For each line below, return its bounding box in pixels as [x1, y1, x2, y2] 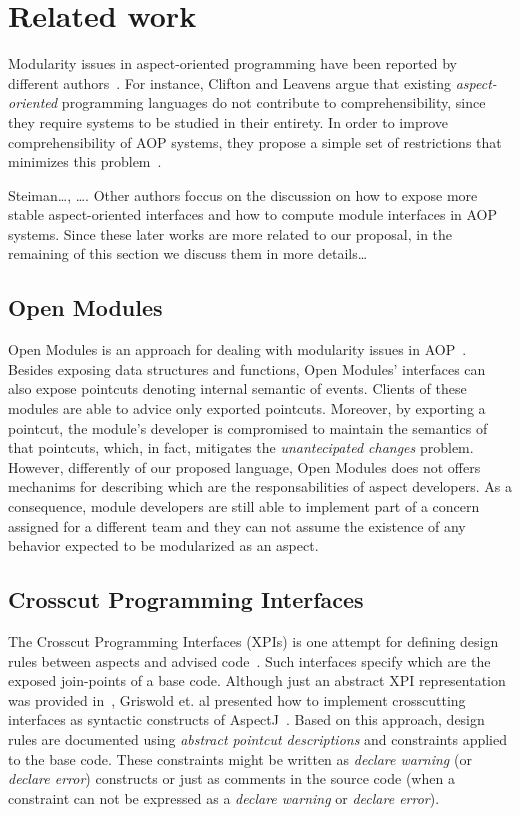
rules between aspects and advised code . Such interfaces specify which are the [8, 650, 491, 671]
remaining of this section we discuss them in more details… [8, 243, 368, 264]
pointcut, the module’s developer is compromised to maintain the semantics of [8, 417, 488, 438]
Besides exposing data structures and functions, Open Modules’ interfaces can [8, 358, 486, 379]
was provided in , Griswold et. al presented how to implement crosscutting [8, 689, 466, 710]
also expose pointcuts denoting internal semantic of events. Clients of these [8, 378, 467, 399]
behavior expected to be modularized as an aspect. [8, 535, 319, 556]
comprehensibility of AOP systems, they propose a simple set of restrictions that [8, 131, 502, 152]
